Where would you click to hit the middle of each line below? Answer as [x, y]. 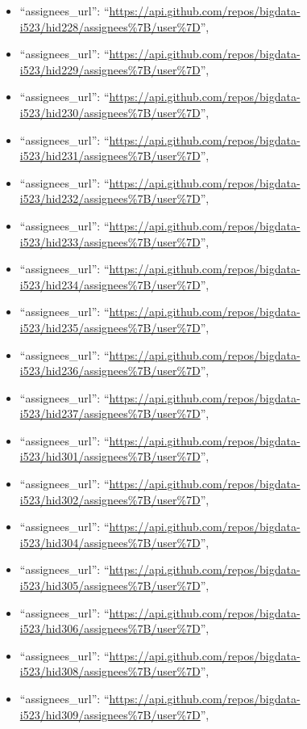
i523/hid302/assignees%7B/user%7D [110, 499]
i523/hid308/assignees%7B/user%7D [110, 671]
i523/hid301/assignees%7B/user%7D [110, 456]
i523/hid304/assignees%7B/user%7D [110, 542]
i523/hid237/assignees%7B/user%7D [110, 413]
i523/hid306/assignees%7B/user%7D [110, 628]
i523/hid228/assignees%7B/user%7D [110, 26]
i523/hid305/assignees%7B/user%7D [110, 586]
